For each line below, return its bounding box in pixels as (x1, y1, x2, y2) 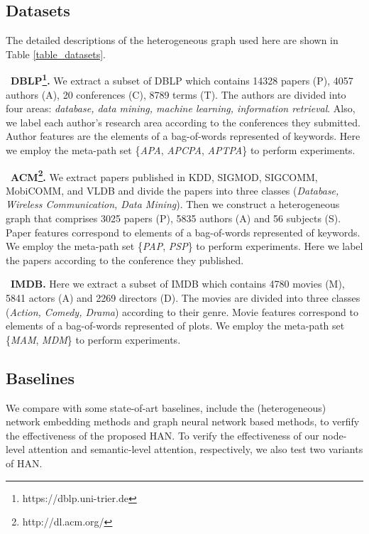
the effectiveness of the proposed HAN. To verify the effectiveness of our (6, 427, 319, 442)
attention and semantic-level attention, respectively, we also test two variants (28, 442, 363, 457)
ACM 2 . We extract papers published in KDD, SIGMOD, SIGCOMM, (11, 167, 318, 184)
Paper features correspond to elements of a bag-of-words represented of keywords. (6, 224, 360, 239)
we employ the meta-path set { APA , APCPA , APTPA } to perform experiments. (6, 143, 356, 158)
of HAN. (6, 455, 43, 470)
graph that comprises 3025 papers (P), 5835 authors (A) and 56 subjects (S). (6, 211, 341, 226)
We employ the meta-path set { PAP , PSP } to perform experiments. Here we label (6, 239, 363, 254)
